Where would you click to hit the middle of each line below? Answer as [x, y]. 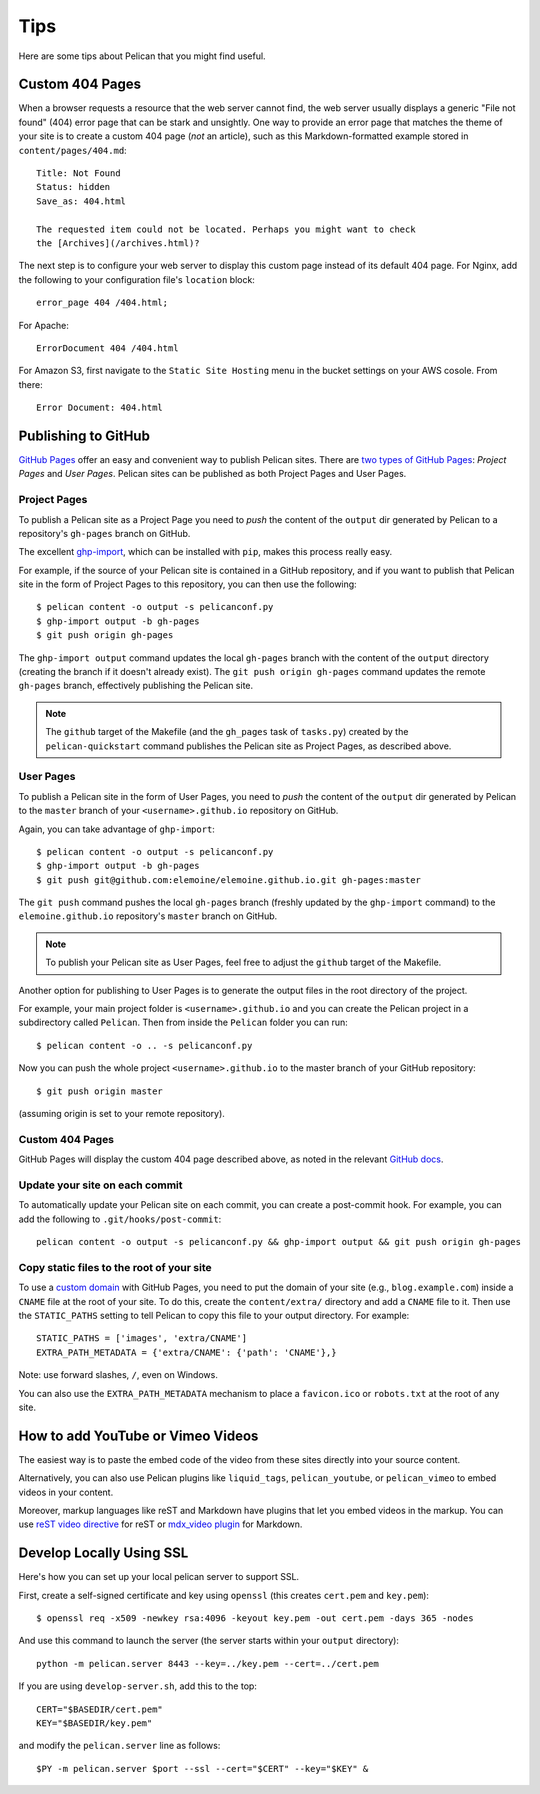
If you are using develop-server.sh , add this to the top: [137, 1686]
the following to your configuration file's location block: [136, 279]
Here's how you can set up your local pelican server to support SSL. [159, 1577]
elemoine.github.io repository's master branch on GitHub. [148, 916]
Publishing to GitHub [84, 435]
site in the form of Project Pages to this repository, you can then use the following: [187, 584]
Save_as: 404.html [81, 201]
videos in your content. [66, 1492]
